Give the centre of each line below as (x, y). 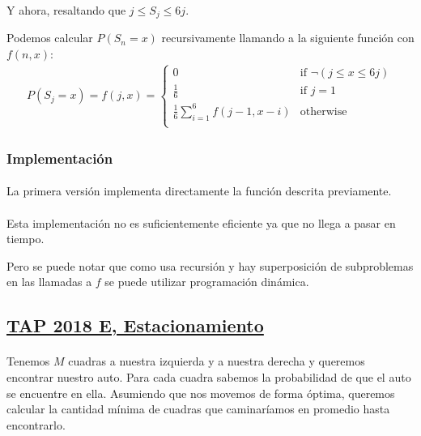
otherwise (323, 111)
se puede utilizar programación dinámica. (207, 282)
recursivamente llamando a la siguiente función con (288, 38)
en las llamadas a (49, 282)
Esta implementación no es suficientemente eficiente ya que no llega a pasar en (201, 222)
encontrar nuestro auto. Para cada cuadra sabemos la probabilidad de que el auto (209, 376)
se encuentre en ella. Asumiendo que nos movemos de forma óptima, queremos (201, 393)
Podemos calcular (50, 38)
